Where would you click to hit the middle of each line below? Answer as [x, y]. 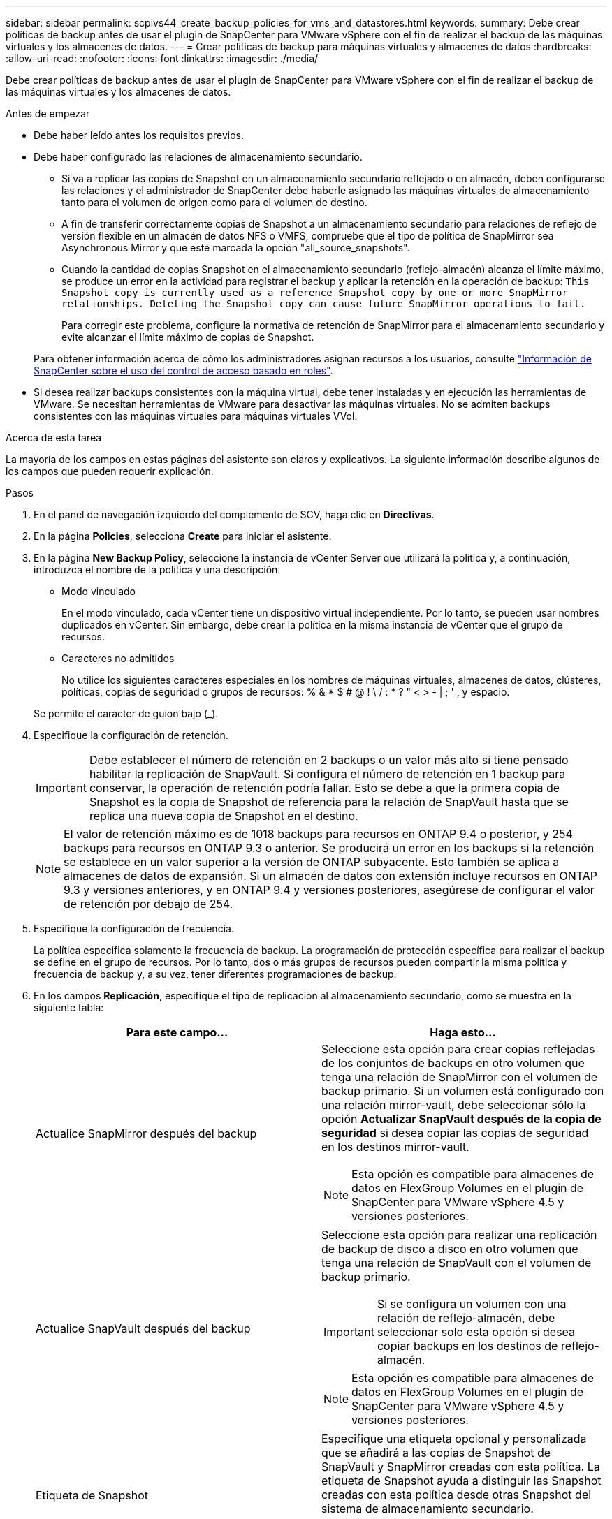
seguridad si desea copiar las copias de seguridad [455, 1133]
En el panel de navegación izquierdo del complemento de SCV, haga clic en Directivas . [234, 514]
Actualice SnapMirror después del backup [146, 1133]
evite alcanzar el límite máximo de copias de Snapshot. [188, 337]
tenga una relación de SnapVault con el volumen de [457, 1263]
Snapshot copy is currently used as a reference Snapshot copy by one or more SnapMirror [315, 293]
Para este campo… [177, 1032]
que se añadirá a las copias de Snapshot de [436, 1453]
